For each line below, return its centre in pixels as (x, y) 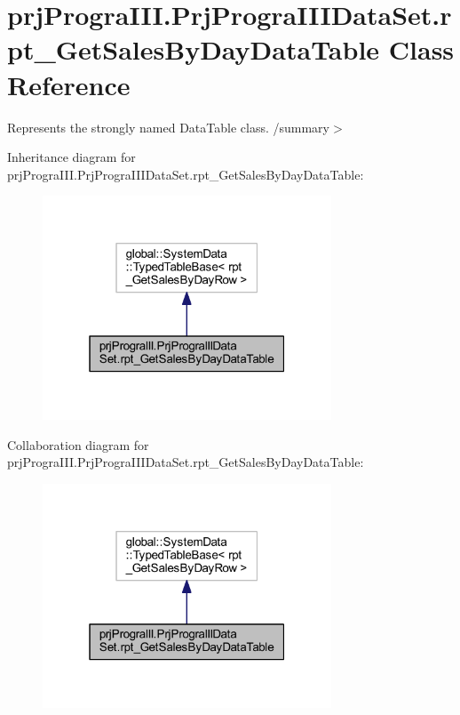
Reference (69, 84)
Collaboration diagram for (78, 444)
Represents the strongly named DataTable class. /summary (168, 127)
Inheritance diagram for (71, 157)
